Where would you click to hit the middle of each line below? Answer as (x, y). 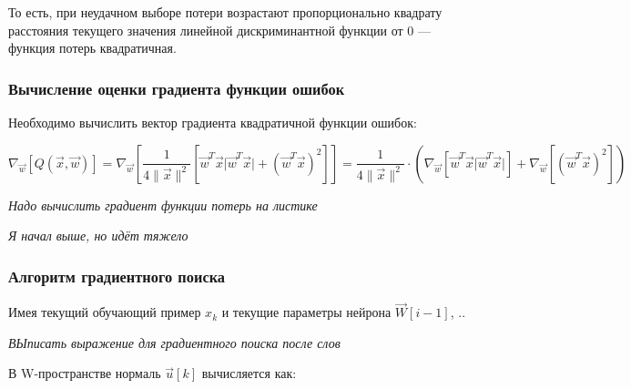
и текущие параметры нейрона (306, 312)
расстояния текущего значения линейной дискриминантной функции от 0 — (220, 30)
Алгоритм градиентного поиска (117, 276)
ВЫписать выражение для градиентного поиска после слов (174, 342)
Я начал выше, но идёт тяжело (98, 235)
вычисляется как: (249, 373)
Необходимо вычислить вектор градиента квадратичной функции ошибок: (213, 122)
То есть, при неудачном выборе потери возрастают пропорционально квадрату (225, 12)
